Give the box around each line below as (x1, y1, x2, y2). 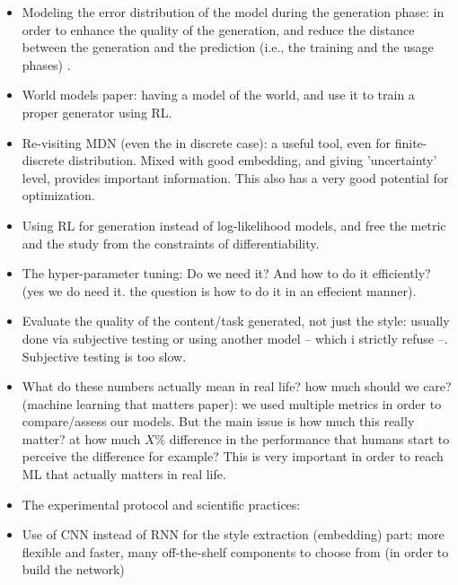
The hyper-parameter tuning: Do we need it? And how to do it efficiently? (22, 264, 431, 283)
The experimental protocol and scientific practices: (22, 494, 301, 513)
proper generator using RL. (22, 102, 172, 121)
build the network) (22, 560, 125, 579)
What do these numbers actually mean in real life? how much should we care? (22, 377, 452, 396)
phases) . (22, 55, 71, 74)
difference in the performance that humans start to (169, 429, 450, 448)
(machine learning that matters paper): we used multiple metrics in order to (22, 394, 442, 413)
